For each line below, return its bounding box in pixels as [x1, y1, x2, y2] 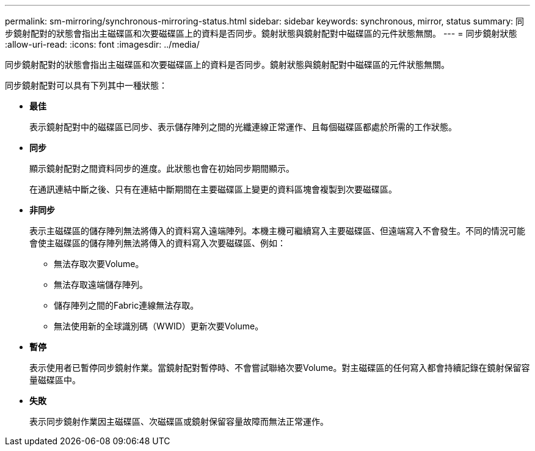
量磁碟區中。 [29, 375, 81, 385]
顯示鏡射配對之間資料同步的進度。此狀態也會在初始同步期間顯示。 [29, 163, 294, 174]
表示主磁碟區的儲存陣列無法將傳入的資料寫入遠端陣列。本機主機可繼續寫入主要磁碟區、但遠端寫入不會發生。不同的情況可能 [29, 226, 525, 236]
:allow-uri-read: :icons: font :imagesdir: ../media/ [5, 39, 200, 50]
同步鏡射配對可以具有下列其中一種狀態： [5, 80, 167, 90]
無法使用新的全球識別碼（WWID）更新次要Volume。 [54, 321, 264, 331]
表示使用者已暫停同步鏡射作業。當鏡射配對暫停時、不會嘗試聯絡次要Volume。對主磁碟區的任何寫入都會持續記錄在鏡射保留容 [29, 362, 530, 373]
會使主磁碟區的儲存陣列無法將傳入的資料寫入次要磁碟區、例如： [29, 238, 286, 248]
